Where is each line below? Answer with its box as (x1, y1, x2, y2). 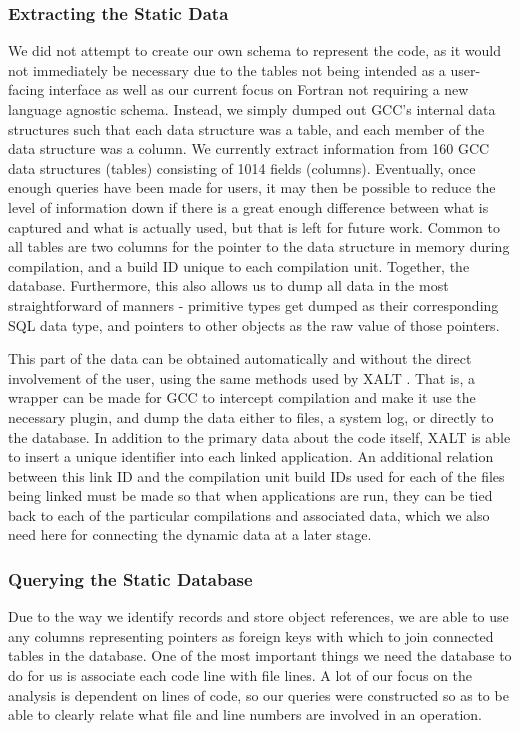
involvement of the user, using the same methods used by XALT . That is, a (8, 367, 475, 388)
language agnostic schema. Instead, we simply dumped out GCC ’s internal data (8, 99, 496, 119)
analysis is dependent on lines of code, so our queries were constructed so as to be (8, 684, 509, 705)
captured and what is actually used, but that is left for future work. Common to (8, 216, 500, 237)
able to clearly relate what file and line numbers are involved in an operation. (8, 704, 482, 725)
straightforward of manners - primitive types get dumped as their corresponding (8, 294, 499, 315)
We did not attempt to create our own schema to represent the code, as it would (8, 40, 502, 61)
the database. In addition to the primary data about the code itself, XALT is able (8, 426, 511, 447)
